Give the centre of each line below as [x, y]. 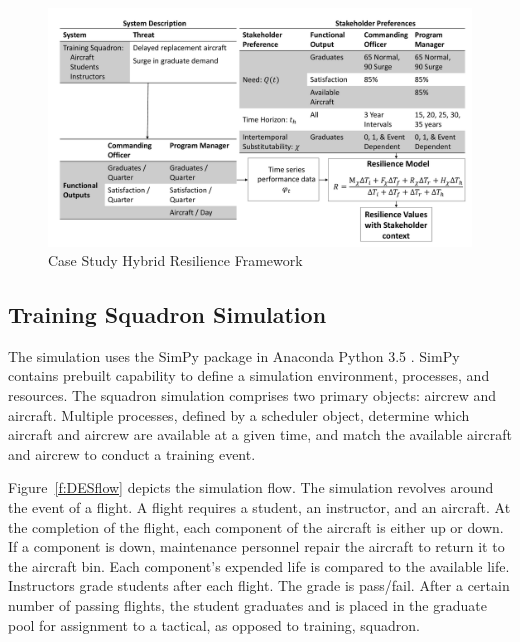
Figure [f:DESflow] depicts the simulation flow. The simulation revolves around [251, 487]
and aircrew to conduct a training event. [132, 453]
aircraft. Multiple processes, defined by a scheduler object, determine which [239, 414]
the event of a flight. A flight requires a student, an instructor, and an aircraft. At [259, 507]
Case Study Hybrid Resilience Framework [175, 260]
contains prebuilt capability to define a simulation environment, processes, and [249, 375]
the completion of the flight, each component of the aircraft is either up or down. [256, 526]
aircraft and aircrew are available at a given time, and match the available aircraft [260, 434]
